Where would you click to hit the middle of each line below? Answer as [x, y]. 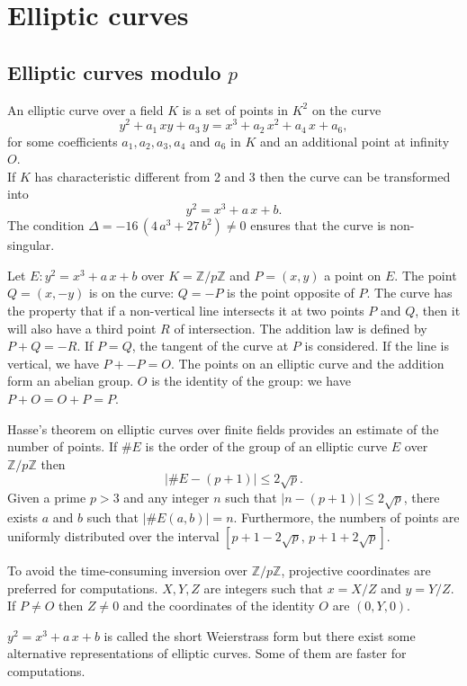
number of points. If [63, 446]
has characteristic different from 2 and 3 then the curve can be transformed [242, 176]
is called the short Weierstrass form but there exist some [260, 635]
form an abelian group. [71, 381]
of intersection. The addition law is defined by [301, 328]
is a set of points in [235, 109]
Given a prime [47, 497]
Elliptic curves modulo [114, 71]
